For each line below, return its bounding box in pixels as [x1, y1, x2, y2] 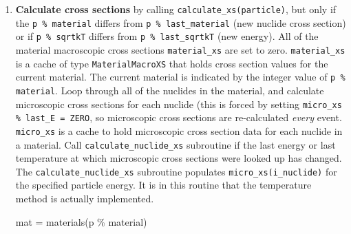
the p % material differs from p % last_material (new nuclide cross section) [15, 15, 346, 30]
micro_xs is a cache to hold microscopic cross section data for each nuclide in [15, 123, 343, 138]
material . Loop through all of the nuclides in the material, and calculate [15, 83, 324, 97]
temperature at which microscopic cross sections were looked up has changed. [15, 151, 342, 165]
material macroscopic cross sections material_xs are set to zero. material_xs [15, 42, 345, 56]
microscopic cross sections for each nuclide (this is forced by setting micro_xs [15, 96, 342, 111]
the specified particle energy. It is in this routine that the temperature [15, 178, 312, 192]
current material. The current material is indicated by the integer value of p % [15, 70, 345, 84]
